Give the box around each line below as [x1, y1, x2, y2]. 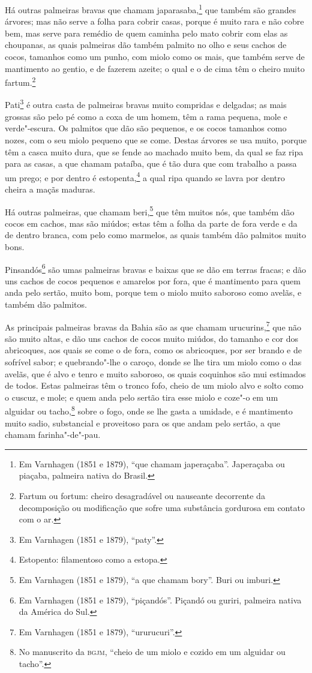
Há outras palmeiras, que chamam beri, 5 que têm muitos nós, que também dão [5, 203, 295, 218]
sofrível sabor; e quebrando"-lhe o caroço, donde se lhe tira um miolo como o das [5, 356, 302, 368]
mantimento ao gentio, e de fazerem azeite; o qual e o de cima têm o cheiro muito [5, 62, 305, 74]
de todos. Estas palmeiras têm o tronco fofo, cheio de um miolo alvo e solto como [5, 379, 304, 392]
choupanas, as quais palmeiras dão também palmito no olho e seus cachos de [5, 38, 287, 51]
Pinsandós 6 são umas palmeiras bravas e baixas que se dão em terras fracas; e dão [5, 261, 306, 275]
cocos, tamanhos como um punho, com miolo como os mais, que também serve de [5, 50, 305, 63]
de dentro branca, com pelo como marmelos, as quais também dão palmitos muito [5, 229, 307, 241]
